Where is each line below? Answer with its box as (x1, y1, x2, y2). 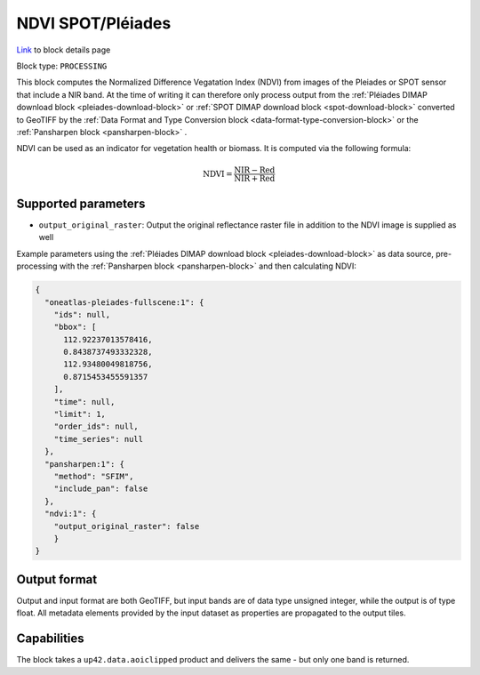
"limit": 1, (53, 409, 107, 420)
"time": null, (53, 397, 116, 406)
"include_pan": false (53, 484, 148, 494)
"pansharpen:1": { (44, 459, 124, 469)
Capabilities (16, 631, 84, 647)
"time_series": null (53, 434, 144, 444)
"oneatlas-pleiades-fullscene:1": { (44, 297, 204, 307)
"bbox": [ (53, 322, 97, 333)
